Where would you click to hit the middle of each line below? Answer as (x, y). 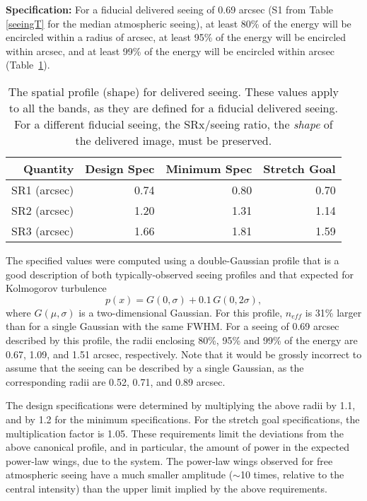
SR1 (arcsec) (43, 189)
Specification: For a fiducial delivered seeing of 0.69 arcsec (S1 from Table (169, 9)
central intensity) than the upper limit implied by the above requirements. (167, 488)
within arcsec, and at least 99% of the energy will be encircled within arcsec (170, 51)
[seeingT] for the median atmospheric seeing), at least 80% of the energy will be (179, 23)
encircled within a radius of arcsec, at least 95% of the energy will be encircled (176, 37)
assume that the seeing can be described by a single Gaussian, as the (155, 368)
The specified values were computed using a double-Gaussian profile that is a (173, 260)
